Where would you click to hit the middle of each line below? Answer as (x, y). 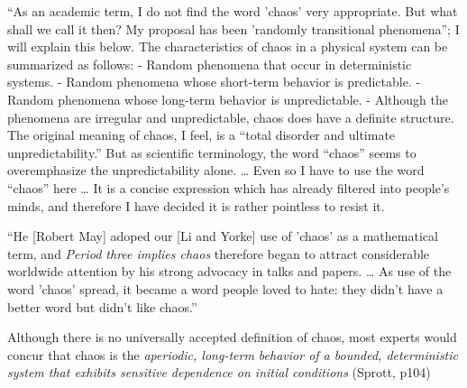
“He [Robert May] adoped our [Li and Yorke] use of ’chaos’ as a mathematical (223, 236)
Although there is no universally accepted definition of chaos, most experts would (232, 337)
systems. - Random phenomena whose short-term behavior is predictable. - (214, 82)
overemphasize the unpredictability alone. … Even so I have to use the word (216, 170)
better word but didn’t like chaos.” (102, 306)
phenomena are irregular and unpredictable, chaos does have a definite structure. (231, 117)
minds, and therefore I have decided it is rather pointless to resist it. (196, 205)
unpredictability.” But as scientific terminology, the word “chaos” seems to (212, 152)
